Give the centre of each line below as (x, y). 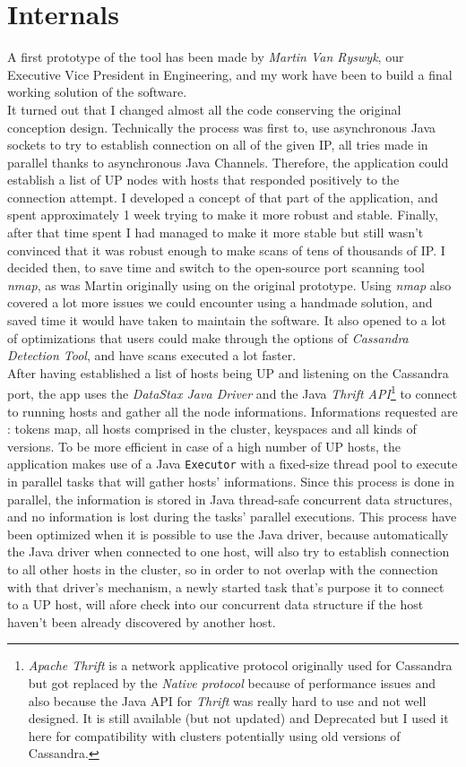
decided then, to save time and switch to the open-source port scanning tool (216, 267)
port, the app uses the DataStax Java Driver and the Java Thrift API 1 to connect (233, 392)
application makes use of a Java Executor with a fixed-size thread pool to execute (233, 464)
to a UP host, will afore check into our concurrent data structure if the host (216, 604)
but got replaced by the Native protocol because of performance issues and (232, 683)
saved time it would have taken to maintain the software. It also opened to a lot (227, 320)
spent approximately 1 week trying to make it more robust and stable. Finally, (223, 215)
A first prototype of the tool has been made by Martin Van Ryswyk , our (206, 57)
